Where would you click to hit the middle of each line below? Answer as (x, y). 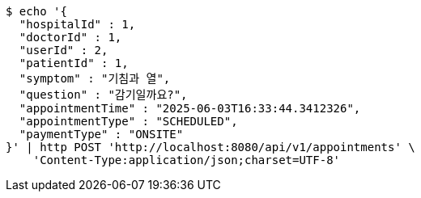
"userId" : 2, (64, 50)
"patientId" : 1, (74, 63)
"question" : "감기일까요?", (103, 95)
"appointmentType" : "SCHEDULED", (128, 121)
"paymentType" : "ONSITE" (101, 134)
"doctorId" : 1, (70, 37)
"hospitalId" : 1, (77, 24)
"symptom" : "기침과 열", (95, 78)
